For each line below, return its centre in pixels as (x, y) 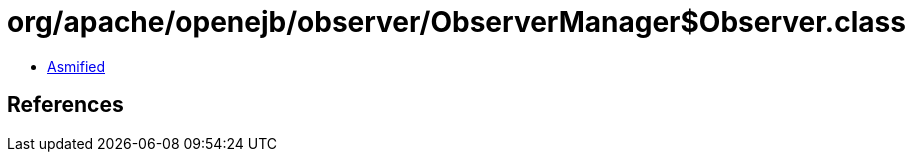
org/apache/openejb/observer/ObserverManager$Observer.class (456, 22)
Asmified (76, 66)
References (65, 105)
